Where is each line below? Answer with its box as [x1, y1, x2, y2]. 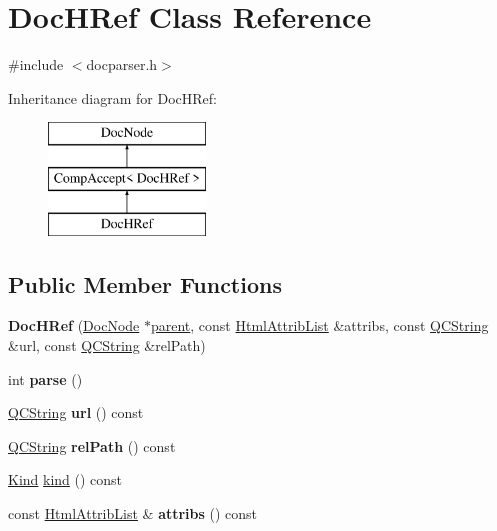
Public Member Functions [8, 268, 282, 299]
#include [8, 54, 64, 75]
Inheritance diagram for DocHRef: [8, 87, 217, 108]
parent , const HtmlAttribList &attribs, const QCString [150, 315, 489, 336]
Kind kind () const [8, 469, 123, 490]
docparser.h [86, 54, 158, 75]
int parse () [8, 368, 83, 389]
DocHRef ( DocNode [8, 315, 140, 336]
